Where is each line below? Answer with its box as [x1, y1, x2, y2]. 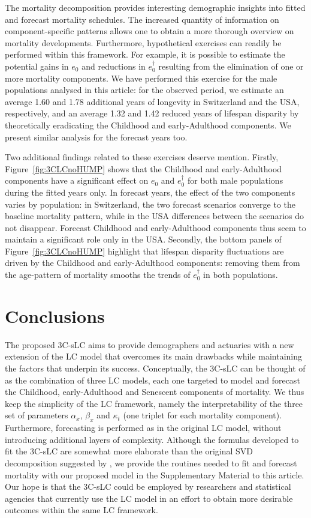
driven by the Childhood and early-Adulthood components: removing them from [5, 256, 300, 269]
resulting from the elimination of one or [158, 59, 304, 72]
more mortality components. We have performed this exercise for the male [5, 71, 277, 84]
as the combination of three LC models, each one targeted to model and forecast [5, 373, 300, 386]
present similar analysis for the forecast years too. [5, 130, 188, 143]
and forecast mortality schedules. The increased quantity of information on [5, 13, 279, 25]
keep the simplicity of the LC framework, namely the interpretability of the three [5, 397, 303, 409]
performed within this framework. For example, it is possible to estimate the [5, 48, 285, 61]
